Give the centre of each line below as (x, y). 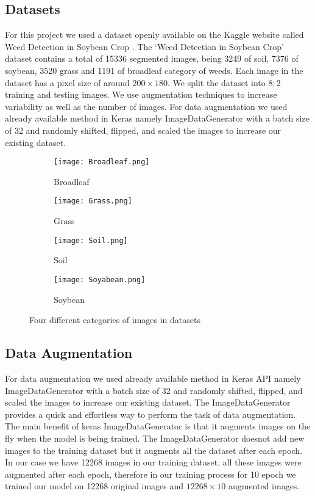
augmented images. (264, 486)
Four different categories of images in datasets (115, 320)
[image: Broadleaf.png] (102, 162)
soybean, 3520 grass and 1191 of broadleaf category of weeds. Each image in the (154, 70)
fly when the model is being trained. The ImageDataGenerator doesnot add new (155, 438)
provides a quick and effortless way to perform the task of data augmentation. (150, 414)
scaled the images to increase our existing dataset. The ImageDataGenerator (148, 402)
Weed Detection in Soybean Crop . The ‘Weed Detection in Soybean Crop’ (144, 46)
